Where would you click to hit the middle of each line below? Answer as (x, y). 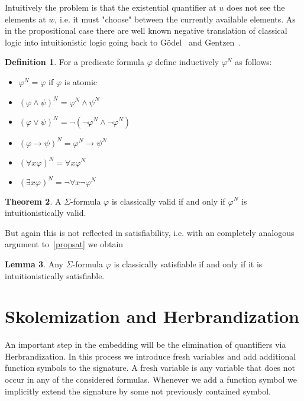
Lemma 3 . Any (34, 263)
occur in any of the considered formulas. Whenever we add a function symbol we (151, 379)
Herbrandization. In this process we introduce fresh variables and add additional (151, 356)
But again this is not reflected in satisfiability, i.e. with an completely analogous (150, 232)
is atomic (81, 81)
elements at (25, 19)
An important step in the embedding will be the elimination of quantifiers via (145, 345)
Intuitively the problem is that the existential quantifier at (111, 7)
